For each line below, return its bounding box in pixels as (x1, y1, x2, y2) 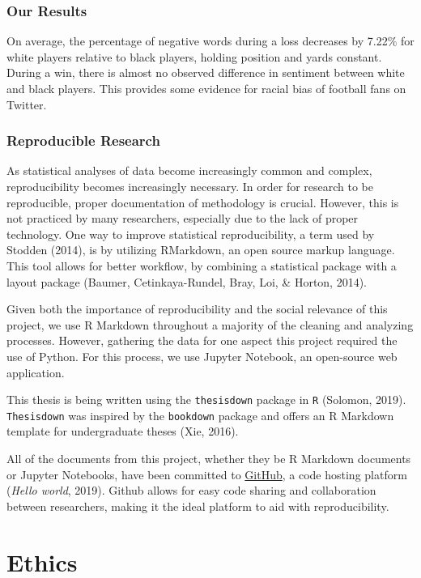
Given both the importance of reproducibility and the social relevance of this (6, 300, 388, 317)
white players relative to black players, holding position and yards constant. (6, 48, 382, 65)
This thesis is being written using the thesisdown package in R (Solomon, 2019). (6, 391, 406, 408)
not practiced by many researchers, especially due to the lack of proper (6, 210, 359, 227)
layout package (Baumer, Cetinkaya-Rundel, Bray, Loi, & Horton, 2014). (6, 273, 368, 290)
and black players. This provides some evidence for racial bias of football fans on (6, 80, 406, 96)
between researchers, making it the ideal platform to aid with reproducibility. (6, 497, 389, 514)
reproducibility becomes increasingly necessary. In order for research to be (6, 178, 374, 194)
